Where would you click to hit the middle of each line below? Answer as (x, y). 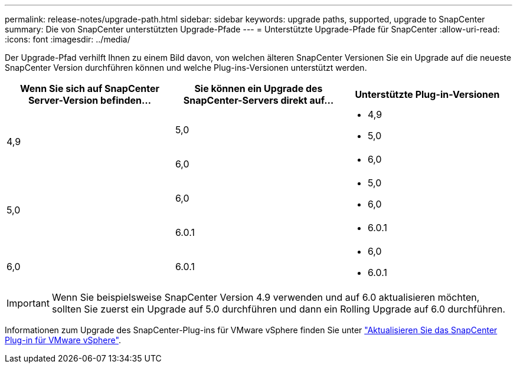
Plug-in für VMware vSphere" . (63, 340)
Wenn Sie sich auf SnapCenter (90, 88)
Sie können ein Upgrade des (258, 88)
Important (28, 303)
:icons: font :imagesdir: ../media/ (68, 39)
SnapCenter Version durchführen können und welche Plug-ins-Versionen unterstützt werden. (186, 68)
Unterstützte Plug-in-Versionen (427, 94)
